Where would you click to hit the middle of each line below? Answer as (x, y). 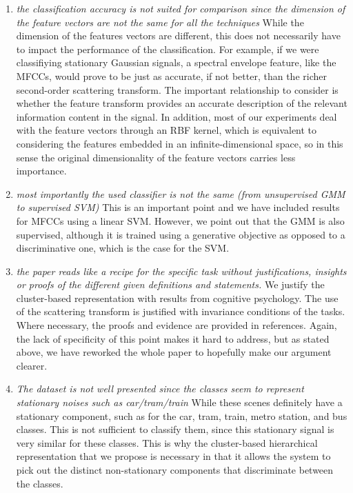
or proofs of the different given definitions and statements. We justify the (170, 284)
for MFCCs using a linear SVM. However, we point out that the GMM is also (180, 220)
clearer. (32, 365)
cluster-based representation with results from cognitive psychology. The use (177, 298)
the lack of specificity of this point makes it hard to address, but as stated (173, 338)
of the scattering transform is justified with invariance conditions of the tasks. (181, 311)
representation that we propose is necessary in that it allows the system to (173, 456)
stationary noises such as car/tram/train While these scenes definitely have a (179, 402)
